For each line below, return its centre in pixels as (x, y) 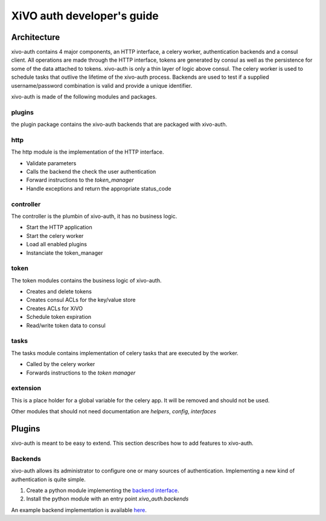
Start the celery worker (55, 235)
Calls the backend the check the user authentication (91, 172)
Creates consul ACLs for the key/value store (81, 300)
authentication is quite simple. (48, 479)
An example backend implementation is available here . (79, 510)
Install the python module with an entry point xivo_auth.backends (107, 499)
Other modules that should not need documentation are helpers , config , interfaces (114, 411)
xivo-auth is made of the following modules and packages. (84, 97)
